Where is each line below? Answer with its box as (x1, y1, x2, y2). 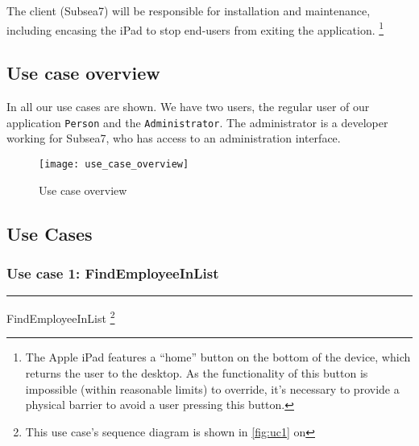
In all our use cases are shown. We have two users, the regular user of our (6, 98, 370, 115)
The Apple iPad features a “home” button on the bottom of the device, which (25, 349, 411, 365)
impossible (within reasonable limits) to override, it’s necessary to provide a (25, 380, 400, 397)
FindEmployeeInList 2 (6, 308, 115, 326)
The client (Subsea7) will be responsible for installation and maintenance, (6, 2, 371, 19)
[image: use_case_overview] (39, 158, 189, 170)
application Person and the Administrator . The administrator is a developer (6, 114, 388, 130)
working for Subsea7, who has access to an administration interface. (6, 130, 341, 147)
